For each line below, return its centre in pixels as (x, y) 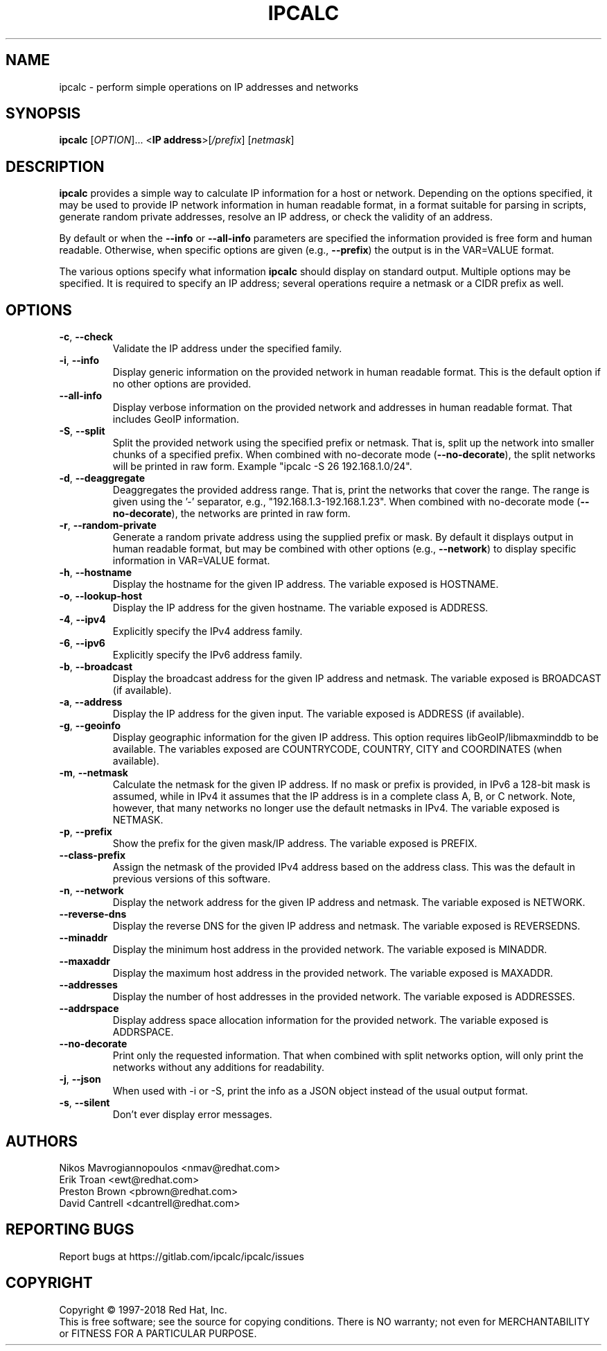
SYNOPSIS (43, 114)
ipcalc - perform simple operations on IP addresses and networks (209, 87)
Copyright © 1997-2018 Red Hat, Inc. (143, 1309)
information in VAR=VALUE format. (191, 561)
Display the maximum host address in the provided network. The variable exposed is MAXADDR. (333, 973)
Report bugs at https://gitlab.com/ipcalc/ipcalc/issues (182, 1256)
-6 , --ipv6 (82, 643)
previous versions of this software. (192, 879)
